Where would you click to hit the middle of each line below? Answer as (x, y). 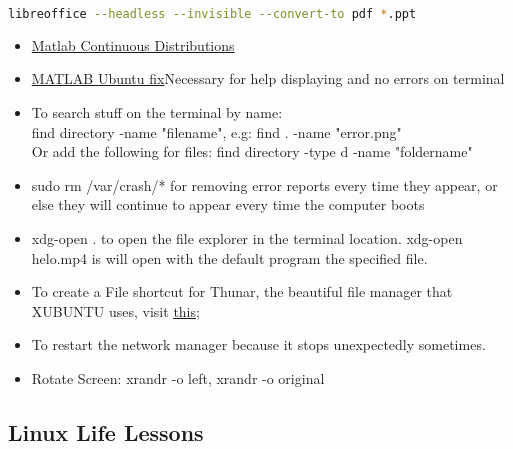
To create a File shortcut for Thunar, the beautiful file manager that (242, 291)
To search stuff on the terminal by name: (157, 112)
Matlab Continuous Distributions (133, 44)
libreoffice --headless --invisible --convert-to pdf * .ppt (212, 14)
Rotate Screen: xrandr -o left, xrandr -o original (178, 378)
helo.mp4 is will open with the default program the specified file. (229, 257)
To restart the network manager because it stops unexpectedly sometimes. (258, 344)
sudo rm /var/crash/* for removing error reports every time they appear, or (264, 184)
